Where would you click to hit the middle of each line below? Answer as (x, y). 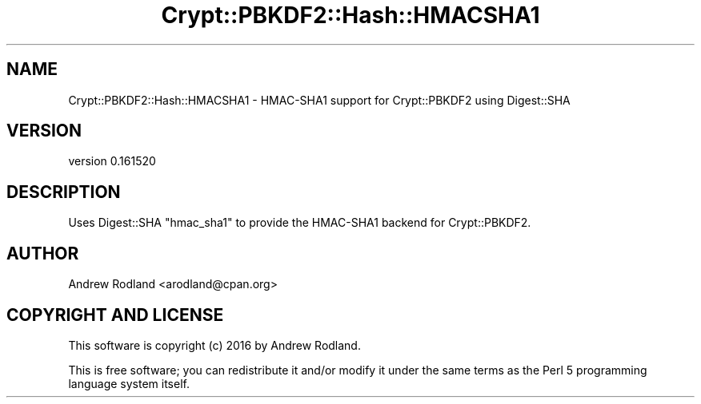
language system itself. (129, 383)
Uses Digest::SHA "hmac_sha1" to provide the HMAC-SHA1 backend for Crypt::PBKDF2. (300, 223)
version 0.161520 (112, 161)
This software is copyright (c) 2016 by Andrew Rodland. (214, 345)
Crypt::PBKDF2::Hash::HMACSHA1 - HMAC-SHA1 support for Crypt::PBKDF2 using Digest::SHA (319, 100)
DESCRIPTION (64, 192)
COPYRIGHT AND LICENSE (115, 315)
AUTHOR (43, 253)
